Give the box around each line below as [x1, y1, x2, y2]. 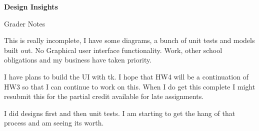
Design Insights [4, 1, 58, 11]
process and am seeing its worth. [4, 117, 104, 128]
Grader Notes [4, 18, 45, 28]
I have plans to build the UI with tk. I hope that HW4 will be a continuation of [4, 71, 248, 81]
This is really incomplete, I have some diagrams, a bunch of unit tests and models [4, 35, 255, 45]
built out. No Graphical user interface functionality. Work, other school [4, 44, 222, 55]
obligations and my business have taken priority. [4, 54, 152, 65]
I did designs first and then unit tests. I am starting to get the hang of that [4, 107, 235, 118]
